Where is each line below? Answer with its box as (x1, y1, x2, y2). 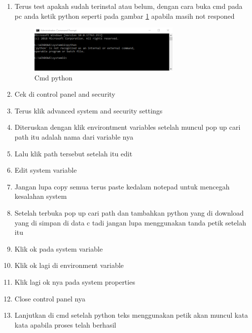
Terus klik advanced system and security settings (14, 105, 163, 115)
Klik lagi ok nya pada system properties (14, 276, 135, 287)
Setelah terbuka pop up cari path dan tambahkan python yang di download (14, 207, 244, 218)
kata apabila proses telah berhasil (14, 319, 116, 330)
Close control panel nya (14, 293, 86, 303)
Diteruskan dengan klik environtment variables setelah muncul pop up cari (14, 122, 241, 132)
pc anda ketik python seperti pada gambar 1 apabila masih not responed (14, 10, 235, 21)
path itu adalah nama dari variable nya (14, 131, 134, 142)
